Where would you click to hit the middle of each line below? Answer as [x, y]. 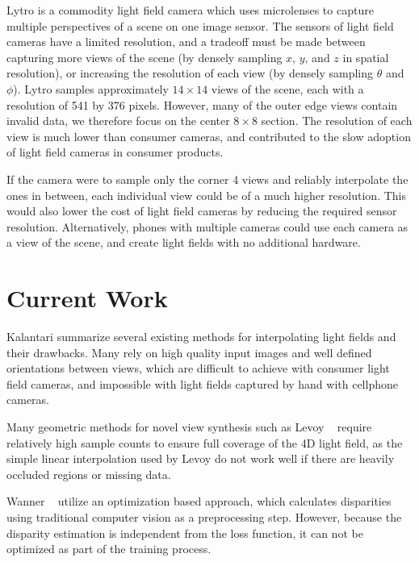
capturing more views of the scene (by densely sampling [145, 57]
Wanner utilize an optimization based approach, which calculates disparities [199, 501]
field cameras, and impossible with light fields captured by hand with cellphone [202, 383]
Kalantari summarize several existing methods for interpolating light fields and [201, 337]
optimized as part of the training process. [109, 549]
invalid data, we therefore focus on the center [118, 121]
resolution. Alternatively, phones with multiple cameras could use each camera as [207, 226]
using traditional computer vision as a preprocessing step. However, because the [204, 516]
